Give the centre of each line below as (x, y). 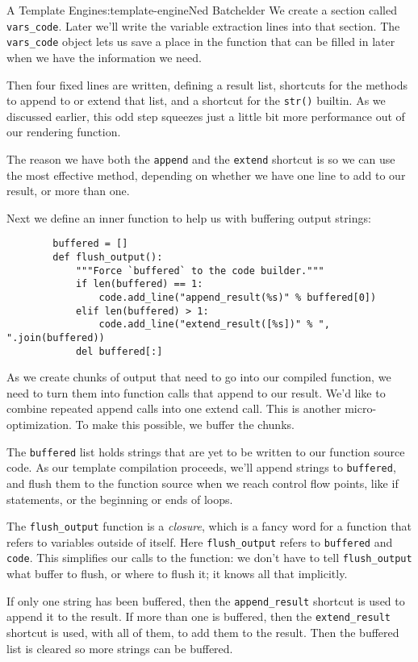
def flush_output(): (108, 258)
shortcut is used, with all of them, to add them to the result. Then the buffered (203, 633)
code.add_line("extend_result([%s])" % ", (214, 325)
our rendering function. (64, 132)
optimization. (39, 425)
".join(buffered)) (56, 337)
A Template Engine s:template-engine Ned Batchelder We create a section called (202, 10)
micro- (361, 408)
